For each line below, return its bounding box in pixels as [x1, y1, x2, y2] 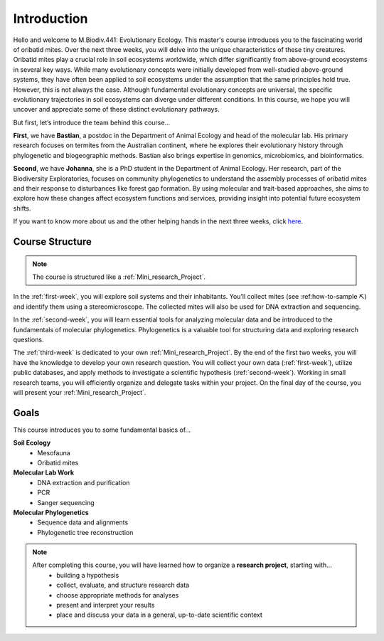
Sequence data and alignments [37, 518, 129, 526]
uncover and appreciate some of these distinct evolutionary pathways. [13, 105, 220, 114]
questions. [13, 335, 44, 344]
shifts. [13, 203, 31, 213]
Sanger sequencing [37, 498, 95, 507]
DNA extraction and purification [37, 478, 130, 487]
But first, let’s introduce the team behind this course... [13, 118, 171, 127]
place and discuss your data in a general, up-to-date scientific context [56, 610, 263, 619]
